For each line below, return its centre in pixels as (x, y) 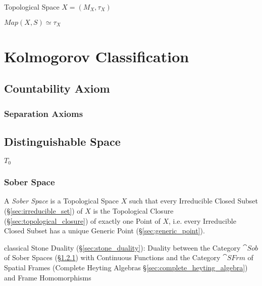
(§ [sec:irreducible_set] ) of (43, 211)
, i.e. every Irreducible (202, 220)
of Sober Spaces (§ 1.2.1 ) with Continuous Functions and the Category (112, 257)
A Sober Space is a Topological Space (61, 201)
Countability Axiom (57, 88)
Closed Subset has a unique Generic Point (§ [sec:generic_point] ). (104, 231)
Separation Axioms (44, 113)
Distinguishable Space (62, 141)
